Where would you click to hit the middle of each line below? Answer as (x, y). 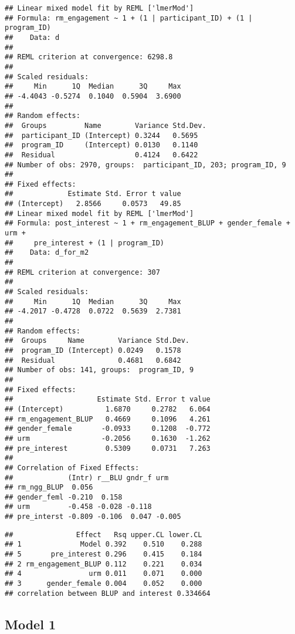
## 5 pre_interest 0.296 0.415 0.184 (104, 554)
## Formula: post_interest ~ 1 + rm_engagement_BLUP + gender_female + (147, 223)
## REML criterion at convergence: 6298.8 (89, 57)
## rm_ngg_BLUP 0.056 (49, 488)
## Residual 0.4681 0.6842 (93, 360)
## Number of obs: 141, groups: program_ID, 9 (99, 370)
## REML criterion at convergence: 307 (82, 272)
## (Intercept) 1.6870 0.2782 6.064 (108, 409)
